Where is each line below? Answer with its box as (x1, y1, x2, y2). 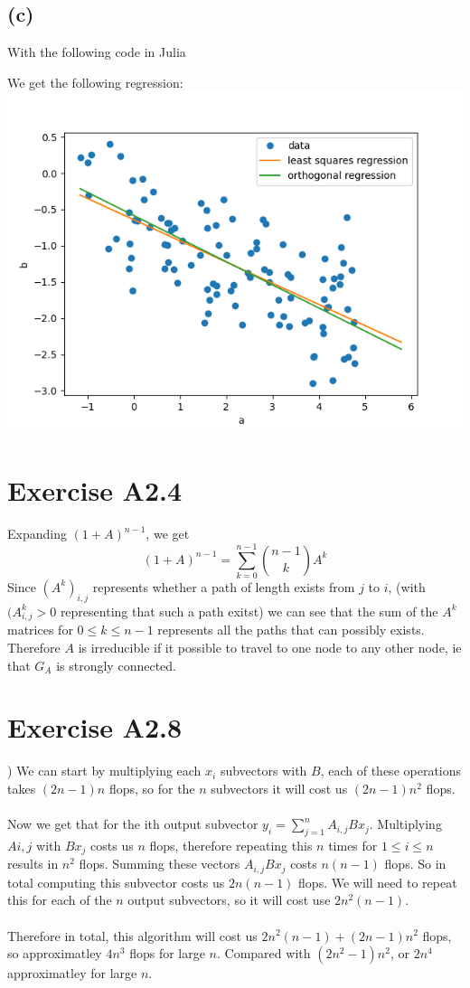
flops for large (129, 944, 205, 963)
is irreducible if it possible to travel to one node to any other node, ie (78, 637, 462, 656)
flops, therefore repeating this (149, 835, 313, 854)
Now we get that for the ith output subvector (7, 814, 258, 833)
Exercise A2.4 (7, 472, 183, 509)
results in (7, 854, 59, 873)
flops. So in (384, 854, 446, 873)
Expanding (7, 524, 67, 543)
